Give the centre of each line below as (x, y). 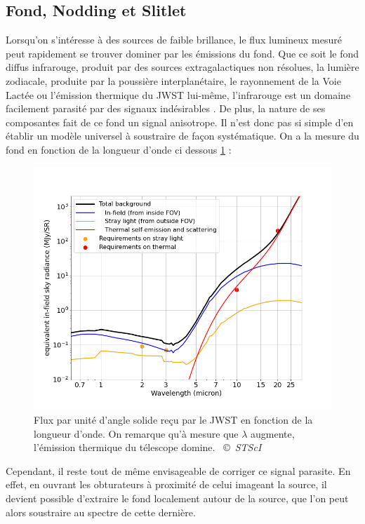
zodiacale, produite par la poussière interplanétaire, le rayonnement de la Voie (173, 80)
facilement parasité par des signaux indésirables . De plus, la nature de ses (166, 108)
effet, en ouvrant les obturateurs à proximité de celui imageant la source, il (166, 484)
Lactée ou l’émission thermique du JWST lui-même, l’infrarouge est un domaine (178, 94)
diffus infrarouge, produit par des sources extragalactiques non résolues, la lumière (182, 67)
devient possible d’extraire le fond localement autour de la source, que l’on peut (177, 498)
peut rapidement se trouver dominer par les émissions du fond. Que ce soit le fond (182, 53)
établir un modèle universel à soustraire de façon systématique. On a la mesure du (182, 136)
